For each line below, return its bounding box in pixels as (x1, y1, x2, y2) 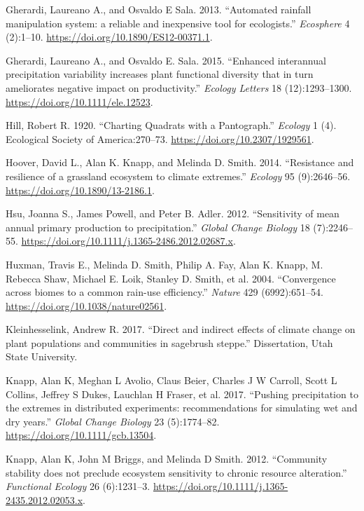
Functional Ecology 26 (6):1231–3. (6, 479, 150, 493)
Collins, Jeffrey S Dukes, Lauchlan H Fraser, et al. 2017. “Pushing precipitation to (6, 386, 358, 401)
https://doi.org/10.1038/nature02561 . (6, 298, 167, 313)
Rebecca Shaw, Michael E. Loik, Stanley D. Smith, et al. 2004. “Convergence (6, 271, 336, 285)
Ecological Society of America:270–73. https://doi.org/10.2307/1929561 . (6, 131, 314, 146)
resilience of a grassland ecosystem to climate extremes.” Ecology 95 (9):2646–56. (6, 168, 351, 183)
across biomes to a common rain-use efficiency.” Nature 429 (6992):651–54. (6, 285, 323, 299)
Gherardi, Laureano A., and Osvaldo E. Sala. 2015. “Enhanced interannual (6, 53, 326, 67)
